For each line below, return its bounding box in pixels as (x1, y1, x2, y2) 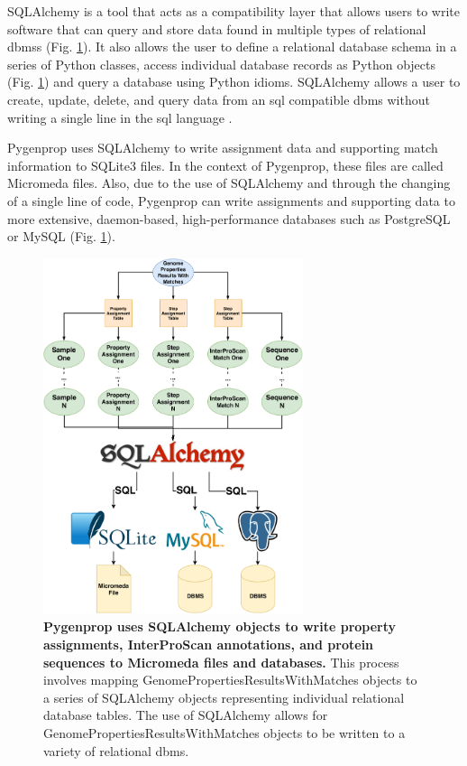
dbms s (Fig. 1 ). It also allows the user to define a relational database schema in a (7, 37, 457, 56)
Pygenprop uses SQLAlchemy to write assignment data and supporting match (7, 138, 438, 157)
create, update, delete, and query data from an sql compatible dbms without (7, 89, 430, 108)
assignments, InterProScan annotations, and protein (43, 635, 374, 654)
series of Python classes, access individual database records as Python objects (7, 54, 435, 73)
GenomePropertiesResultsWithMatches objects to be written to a (43, 724, 406, 743)
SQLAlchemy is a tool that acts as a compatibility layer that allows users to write (7, 2, 460, 20)
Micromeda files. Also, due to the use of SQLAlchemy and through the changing (7, 173, 451, 192)
